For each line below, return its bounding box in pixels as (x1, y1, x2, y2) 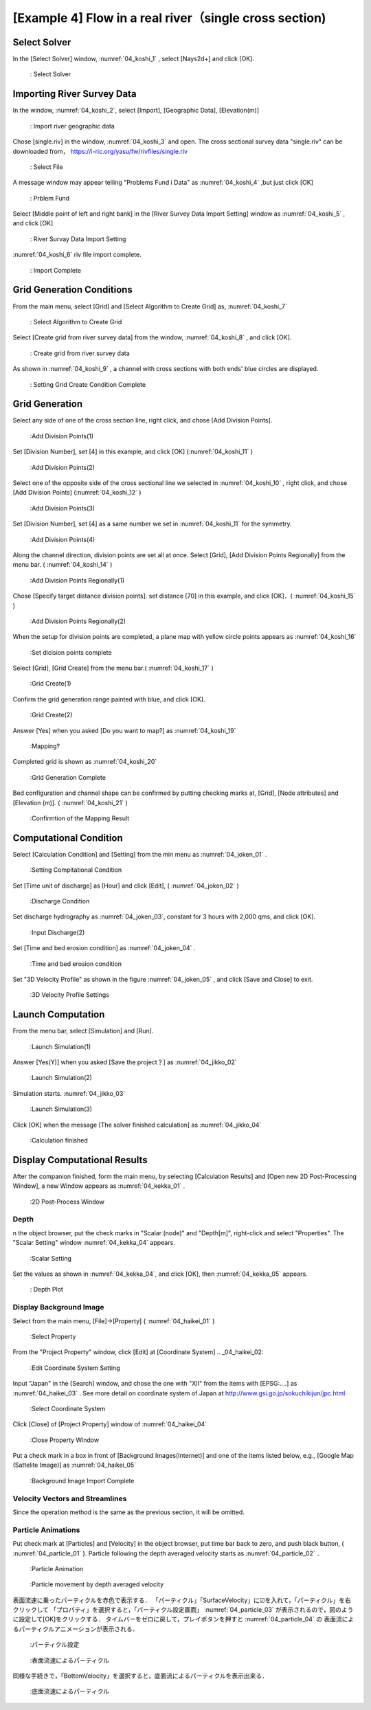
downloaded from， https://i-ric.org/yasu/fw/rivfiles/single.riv (12, 147, 188, 155)
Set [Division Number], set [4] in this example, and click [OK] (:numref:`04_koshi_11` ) (12, 447, 254, 456)
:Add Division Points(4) (30, 535, 95, 543)
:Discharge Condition (30, 897, 90, 905)
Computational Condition (12, 832, 123, 844)
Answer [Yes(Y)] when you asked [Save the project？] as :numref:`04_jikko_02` (12, 1058, 237, 1066)
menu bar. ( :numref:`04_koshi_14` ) (12, 561, 113, 569)
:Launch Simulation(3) (30, 1105, 93, 1113)
